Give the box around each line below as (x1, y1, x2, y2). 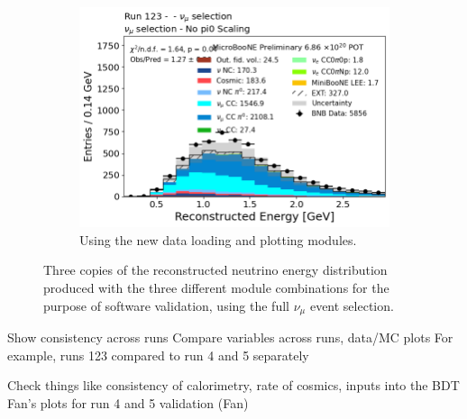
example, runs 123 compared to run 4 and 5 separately (7, 345, 309, 364)
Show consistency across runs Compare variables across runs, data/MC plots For (7, 328, 453, 347)
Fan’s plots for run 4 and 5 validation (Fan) (7, 393, 249, 412)
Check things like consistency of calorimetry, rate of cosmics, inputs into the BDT (7, 376, 460, 395)
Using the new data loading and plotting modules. (79, 230, 357, 249)
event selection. (309, 296, 394, 314)
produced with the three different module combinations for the (43, 278, 389, 297)
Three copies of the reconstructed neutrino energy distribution (43, 260, 388, 279)
